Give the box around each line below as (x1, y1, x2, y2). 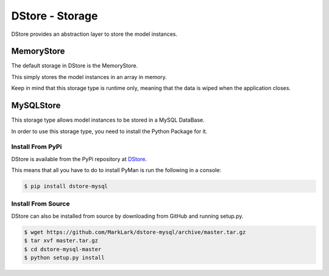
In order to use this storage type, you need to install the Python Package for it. (11, 128, 208, 135)
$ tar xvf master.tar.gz (24, 237, 99, 244)
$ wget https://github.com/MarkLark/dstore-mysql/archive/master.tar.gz (24, 229, 246, 235)
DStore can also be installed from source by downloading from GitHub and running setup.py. (11, 212, 244, 219)
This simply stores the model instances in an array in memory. (11, 73, 167, 80)
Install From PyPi (11, 143, 62, 151)
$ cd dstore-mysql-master (24, 246, 102, 252)
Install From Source (11, 199, 70, 208)
